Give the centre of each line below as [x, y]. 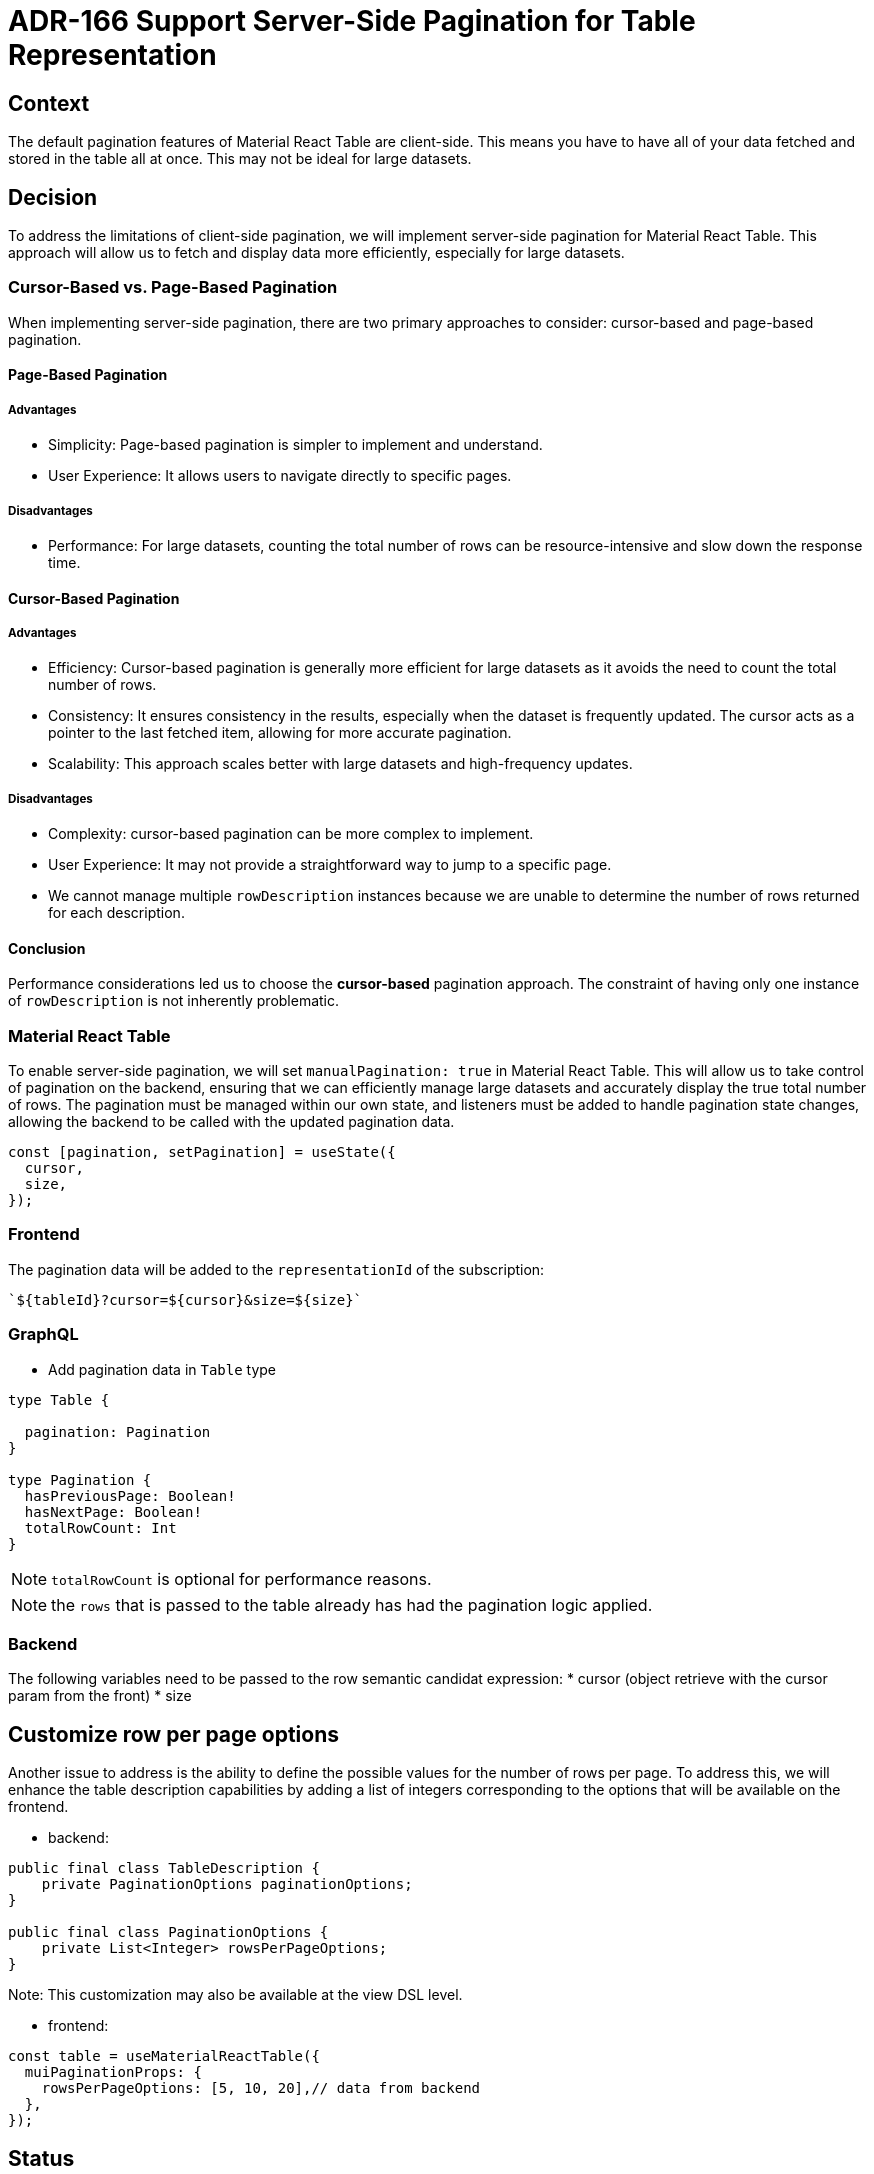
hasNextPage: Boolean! [113, 1511]
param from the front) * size [100, 1696]
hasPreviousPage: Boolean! [130, 1495]
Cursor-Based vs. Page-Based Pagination [173, 287]
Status [41, 2158]
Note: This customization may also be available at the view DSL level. [235, 1995]
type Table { [59, 1399]
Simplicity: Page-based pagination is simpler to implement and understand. [295, 445]
